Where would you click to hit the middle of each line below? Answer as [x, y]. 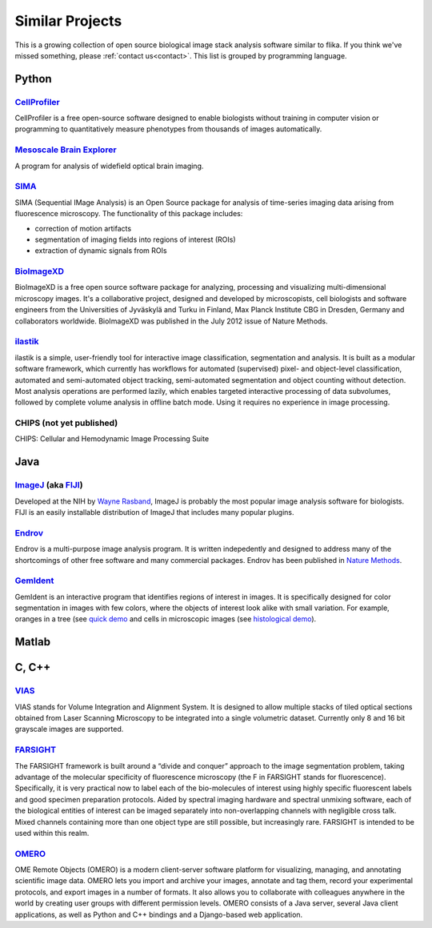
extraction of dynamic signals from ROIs [101, 251]
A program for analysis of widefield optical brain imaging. [109, 166]
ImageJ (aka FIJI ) [49, 485]
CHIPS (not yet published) [66, 423]
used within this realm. [52, 833]
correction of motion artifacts [83, 228]
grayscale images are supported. [69, 729]
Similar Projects [68, 21]
